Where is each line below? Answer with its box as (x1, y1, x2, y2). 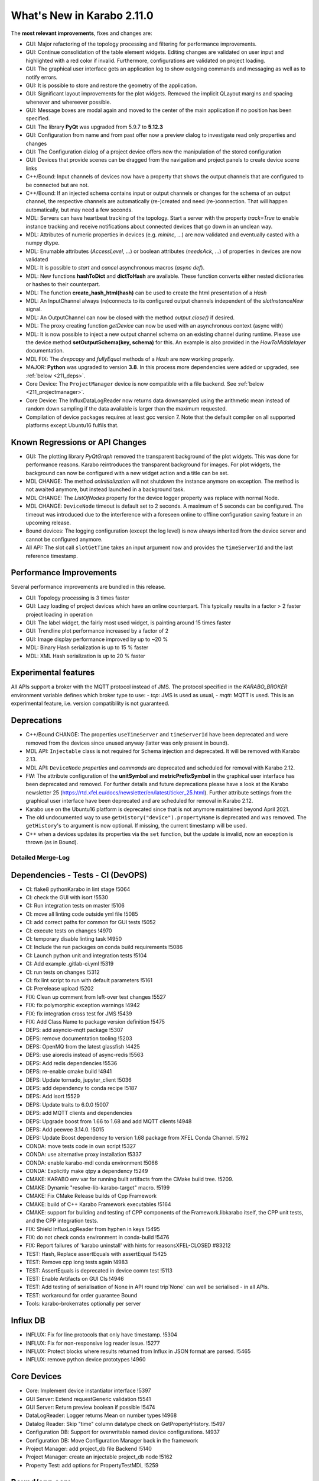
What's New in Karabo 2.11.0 (11, 9, 154, 22)
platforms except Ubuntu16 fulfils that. (25, 421, 119, 429)
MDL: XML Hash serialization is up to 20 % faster (25, 652, 146, 659)
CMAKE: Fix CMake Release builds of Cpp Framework (25, 1193, 157, 1200)
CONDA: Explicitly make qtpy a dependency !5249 (25, 1167, 148, 1174)
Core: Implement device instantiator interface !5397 (25, 1387, 151, 1395)
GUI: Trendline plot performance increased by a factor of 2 (25, 627, 169, 634)
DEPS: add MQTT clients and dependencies (25, 1110, 132, 1117)
